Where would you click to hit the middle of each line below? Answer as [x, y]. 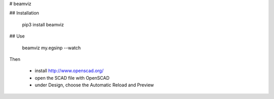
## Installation [24, 13]
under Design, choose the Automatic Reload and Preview [94, 85]
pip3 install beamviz [43, 24]
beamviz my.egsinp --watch [52, 48]
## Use [17, 36]
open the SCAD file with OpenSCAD [72, 78]
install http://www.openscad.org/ [69, 71]
